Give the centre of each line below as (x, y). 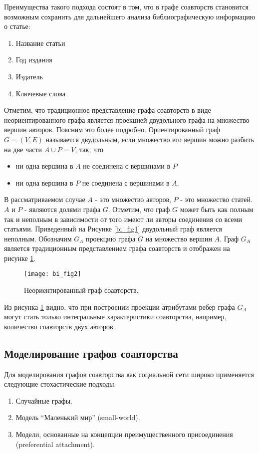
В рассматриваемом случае (45, 199)
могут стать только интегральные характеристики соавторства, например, (115, 317)
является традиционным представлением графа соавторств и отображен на (117, 248)
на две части (23, 149)
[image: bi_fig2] (53, 274)
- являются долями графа (62, 209)
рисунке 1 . (20, 258)
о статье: (17, 26)
